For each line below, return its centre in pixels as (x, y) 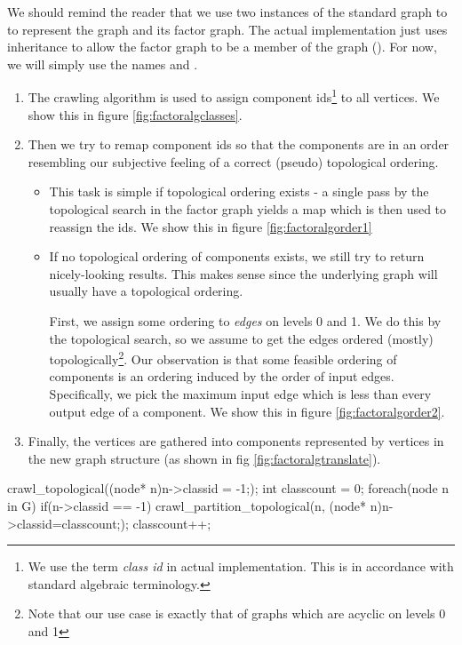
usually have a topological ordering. (146, 291)
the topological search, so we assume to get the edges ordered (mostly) (241, 338)
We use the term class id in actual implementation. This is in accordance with (241, 566)
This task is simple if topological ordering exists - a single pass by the (239, 191)
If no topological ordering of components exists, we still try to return (237, 256)
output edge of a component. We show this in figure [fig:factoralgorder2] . (247, 411)
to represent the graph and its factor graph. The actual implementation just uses (227, 29)
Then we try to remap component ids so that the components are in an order (239, 144)
